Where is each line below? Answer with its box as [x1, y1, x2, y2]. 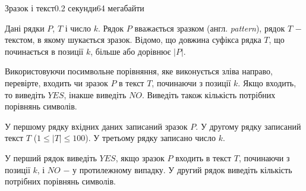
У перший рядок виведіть [5, 151, 97, 164]
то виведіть [5, 88, 45, 101]
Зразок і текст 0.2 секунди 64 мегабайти [5, 2, 144, 14]
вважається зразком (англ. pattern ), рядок [134, 21, 285, 34]
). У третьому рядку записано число [85, 131, 216, 144]
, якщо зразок [115, 151, 165, 164]
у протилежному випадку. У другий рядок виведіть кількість [72, 163, 292, 176]
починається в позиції [5, 45, 84, 57]
